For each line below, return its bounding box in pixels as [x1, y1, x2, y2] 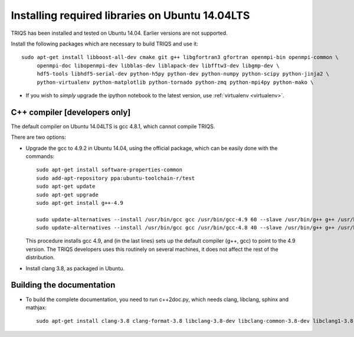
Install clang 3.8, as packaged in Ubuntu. [25, 264, 125, 271]
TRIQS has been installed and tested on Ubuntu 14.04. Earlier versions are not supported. [11, 30, 228, 37]
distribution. [25, 254, 55, 261]
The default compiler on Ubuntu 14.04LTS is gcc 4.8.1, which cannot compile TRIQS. [11, 123, 215, 130]
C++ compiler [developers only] [11, 107, 131, 117]
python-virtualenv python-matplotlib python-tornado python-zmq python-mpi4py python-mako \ [37, 78, 314, 86]
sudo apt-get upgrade [36, 191, 99, 198]
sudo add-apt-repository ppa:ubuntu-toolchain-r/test [36, 175, 195, 181]
